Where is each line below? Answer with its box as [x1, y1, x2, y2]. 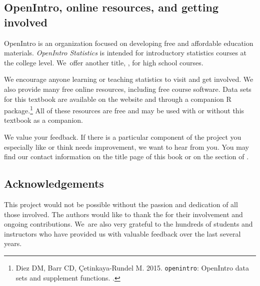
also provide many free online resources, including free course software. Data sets [4, 83, 251, 94]
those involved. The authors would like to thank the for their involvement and [4, 209, 243, 219]
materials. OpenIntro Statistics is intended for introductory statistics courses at [4, 47, 247, 58]
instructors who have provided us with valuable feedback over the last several [4, 228, 241, 239]
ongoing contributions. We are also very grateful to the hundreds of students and [4, 219, 253, 229]
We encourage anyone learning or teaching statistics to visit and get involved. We [4, 74, 253, 84]
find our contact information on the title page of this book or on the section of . [4, 151, 249, 162]
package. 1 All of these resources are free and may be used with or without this [4, 104, 244, 115]
